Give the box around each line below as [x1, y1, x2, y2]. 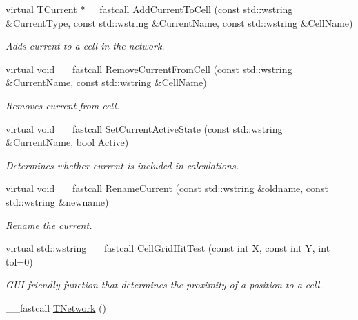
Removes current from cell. [6, 98, 120, 112]
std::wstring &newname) [6, 194, 109, 209]
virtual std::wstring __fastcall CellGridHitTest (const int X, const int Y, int [6, 241, 330, 255]
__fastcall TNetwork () [6, 300, 106, 314]
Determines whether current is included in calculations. [6, 158, 239, 172]
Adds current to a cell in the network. [6, 39, 165, 53]
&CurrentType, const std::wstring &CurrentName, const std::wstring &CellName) [6, 15, 353, 30]
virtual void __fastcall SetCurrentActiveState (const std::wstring [6, 121, 283, 136]
